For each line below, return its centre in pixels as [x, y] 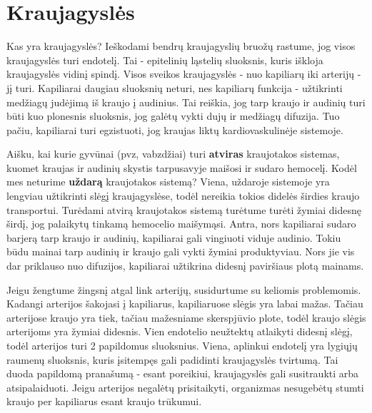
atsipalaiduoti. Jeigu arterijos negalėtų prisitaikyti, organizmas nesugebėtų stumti [185, 387]
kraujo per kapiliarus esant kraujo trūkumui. [104, 401]
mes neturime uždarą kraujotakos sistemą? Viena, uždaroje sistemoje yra [168, 182]
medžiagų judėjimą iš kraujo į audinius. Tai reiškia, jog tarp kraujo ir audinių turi [186, 102]
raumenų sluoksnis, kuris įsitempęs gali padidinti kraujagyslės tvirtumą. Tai [172, 359]
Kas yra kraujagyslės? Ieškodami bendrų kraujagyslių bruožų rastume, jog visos [181, 46]
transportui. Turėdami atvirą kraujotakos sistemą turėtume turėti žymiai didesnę [184, 209]
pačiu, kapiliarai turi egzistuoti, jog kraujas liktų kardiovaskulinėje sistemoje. [175, 129]
